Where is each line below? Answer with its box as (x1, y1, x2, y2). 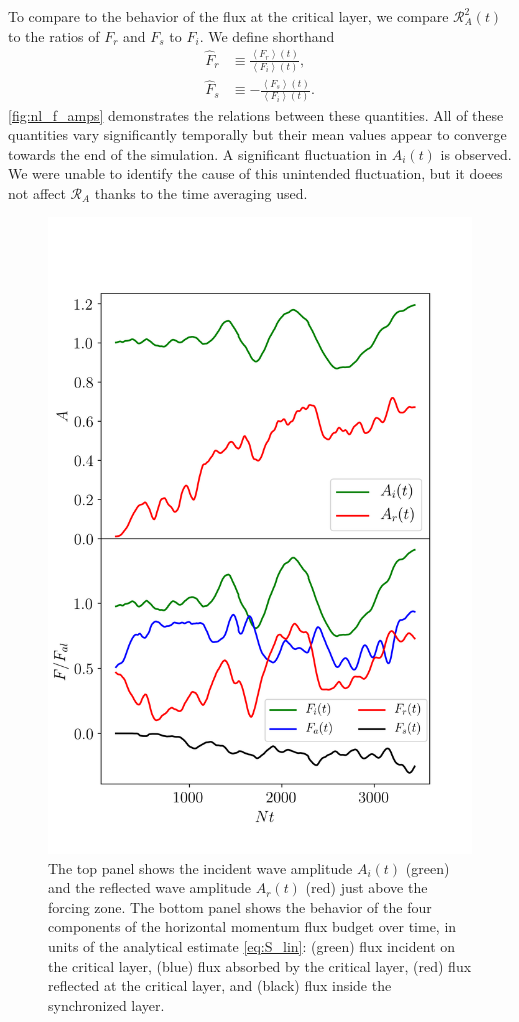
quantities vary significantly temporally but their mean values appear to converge (8, 124, 507, 145)
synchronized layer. (48, 994, 165, 1015)
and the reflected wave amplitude (48, 877, 252, 898)
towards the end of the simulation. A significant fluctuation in (8, 143, 388, 164)
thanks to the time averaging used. (94, 182, 308, 203)
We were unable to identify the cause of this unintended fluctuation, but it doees (8, 163, 503, 184)
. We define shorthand (199, 25, 335, 46)
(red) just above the (305, 877, 428, 898)
